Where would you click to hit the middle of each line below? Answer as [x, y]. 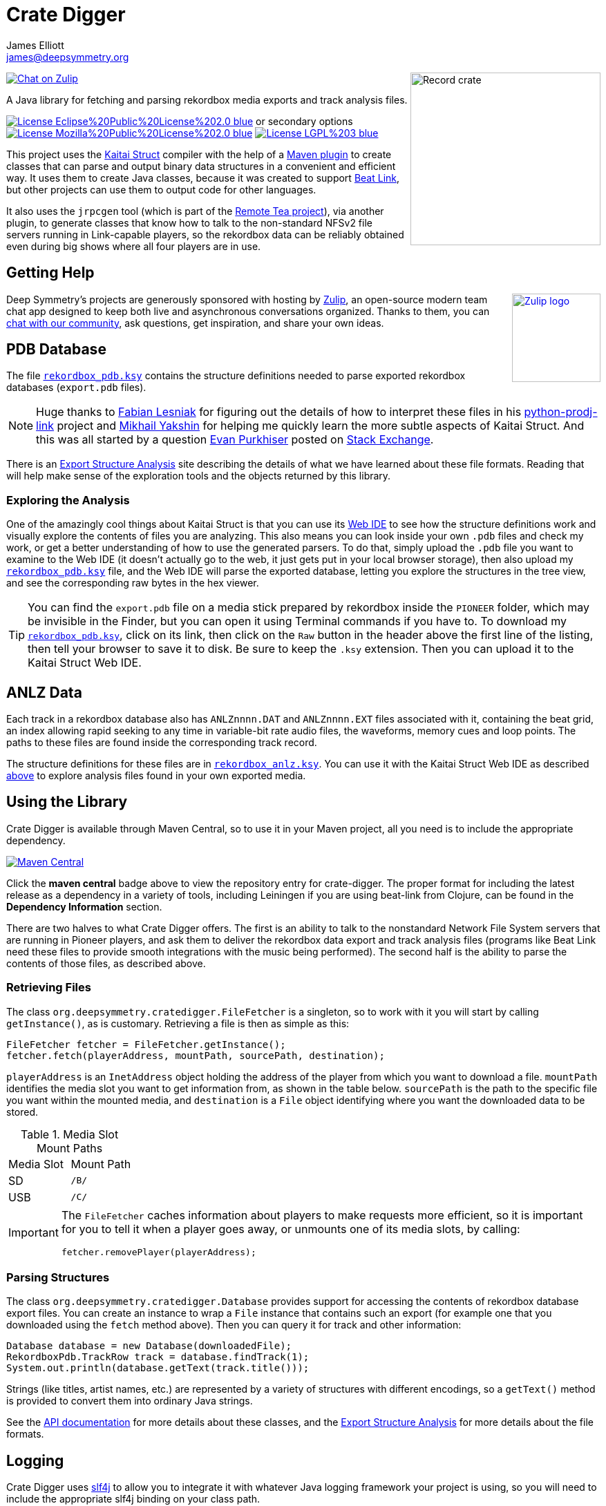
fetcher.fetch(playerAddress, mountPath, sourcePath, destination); [196, 1055]
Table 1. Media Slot [70, 1134]
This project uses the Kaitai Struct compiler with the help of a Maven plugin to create [199, 154]
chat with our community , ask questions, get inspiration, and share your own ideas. [195, 323]
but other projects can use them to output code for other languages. [161, 189]
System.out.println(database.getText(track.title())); [158, 1368]
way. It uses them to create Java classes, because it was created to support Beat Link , [203, 178]
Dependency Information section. [84, 906]
